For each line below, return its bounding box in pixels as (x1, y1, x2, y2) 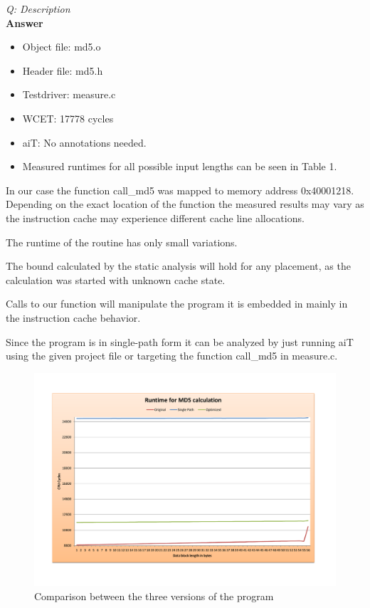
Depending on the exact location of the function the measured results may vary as (6, 196, 364, 211)
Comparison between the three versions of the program (34, 588, 274, 603)
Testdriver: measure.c (22, 87, 116, 102)
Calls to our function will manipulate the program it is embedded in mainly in (6, 296, 348, 311)
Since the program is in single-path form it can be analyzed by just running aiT (6, 334, 354, 349)
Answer (6, 15, 43, 30)
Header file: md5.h (22, 63, 103, 78)
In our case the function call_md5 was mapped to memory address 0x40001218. (6, 182, 354, 197)
